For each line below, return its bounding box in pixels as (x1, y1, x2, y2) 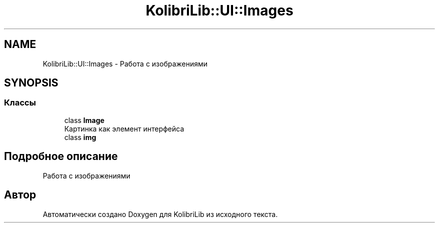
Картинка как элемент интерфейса (64, 124, 184, 133)
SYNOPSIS (4, 76, 59, 89)
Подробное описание (4, 150, 118, 163)
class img (64, 132, 96, 141)
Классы (4, 97, 36, 108)
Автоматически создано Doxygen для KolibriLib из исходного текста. (43, 209, 278, 218)
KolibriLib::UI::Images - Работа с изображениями (43, 59, 208, 68)
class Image (64, 115, 105, 124)
